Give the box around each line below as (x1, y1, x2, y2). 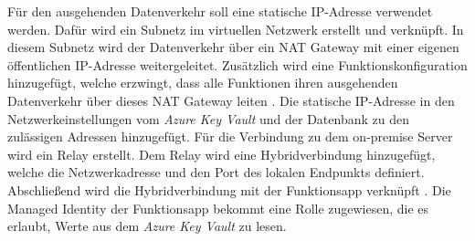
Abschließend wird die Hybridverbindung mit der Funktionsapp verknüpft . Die (7, 180, 451, 199)
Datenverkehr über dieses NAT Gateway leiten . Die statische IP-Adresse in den (7, 90, 455, 110)
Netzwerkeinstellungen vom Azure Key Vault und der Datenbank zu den (7, 109, 409, 128)
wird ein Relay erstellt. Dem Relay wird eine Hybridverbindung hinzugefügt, (7, 144, 436, 163)
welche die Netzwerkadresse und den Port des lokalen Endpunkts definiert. (7, 162, 425, 182)
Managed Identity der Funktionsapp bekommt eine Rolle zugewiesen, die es (7, 198, 429, 217)
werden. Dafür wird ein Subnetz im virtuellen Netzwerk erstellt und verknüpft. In (7, 19, 464, 38)
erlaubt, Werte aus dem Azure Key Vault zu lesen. (7, 216, 287, 236)
